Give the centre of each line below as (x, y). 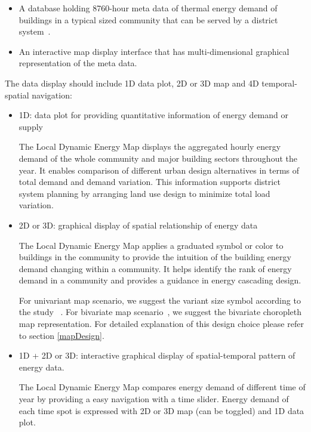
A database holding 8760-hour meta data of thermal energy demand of (148, 8)
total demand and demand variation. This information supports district (150, 182)
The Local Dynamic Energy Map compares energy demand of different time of (162, 387)
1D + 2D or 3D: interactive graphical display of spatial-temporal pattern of (157, 355)
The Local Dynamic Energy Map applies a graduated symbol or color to (151, 245)
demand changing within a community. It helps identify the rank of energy (155, 268)
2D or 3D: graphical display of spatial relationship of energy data (138, 225)
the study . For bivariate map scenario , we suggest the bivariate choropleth (160, 312)
